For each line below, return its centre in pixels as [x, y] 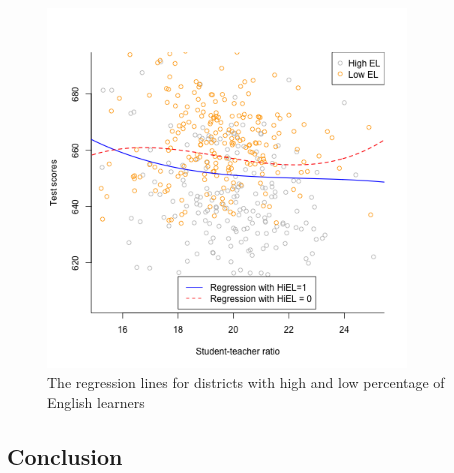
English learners [96, 401]
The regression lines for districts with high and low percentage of [246, 381]
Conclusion [65, 455]
